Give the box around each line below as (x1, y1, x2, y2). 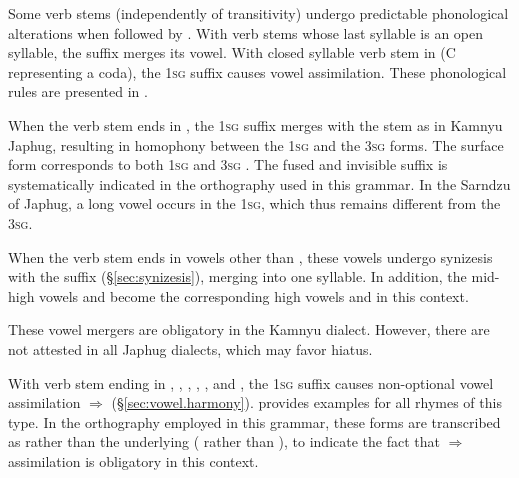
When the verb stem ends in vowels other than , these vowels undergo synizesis (8, 246, 493, 267)
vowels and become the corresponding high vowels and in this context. (39, 285, 469, 306)
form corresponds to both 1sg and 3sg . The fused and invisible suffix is (8, 154, 448, 175)
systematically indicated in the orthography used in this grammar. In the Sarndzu (8, 173, 511, 194)
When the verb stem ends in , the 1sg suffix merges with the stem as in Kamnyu (8, 114, 503, 135)
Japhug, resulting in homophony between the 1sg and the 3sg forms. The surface (8, 134, 504, 155)
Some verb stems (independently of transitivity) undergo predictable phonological (8, 3, 509, 23)
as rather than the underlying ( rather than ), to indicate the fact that (8, 431, 440, 452)
